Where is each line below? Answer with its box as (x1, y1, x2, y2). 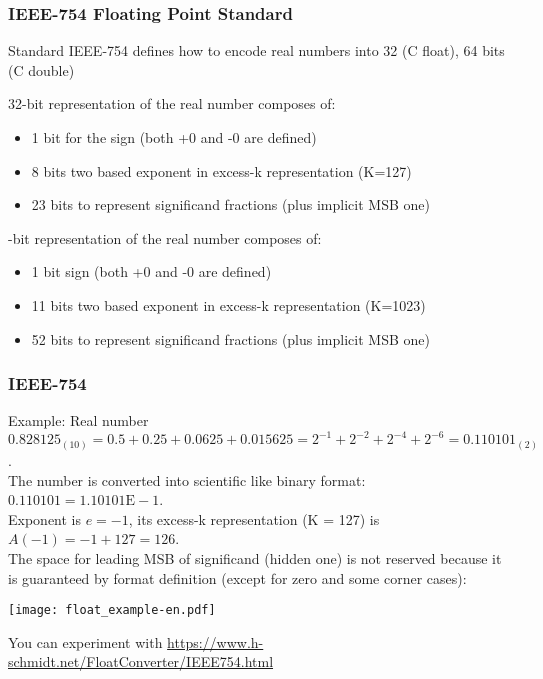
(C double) (8, 59, 75, 80)
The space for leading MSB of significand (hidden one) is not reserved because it (8, 547, 502, 568)
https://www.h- (167, 631, 264, 652)
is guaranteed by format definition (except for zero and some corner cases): (8, 567, 467, 588)
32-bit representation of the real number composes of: (8, 93, 336, 114)
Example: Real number (8, 410, 149, 431)
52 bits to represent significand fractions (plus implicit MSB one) (31, 328, 430, 349)
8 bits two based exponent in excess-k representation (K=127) (31, 160, 412, 181)
